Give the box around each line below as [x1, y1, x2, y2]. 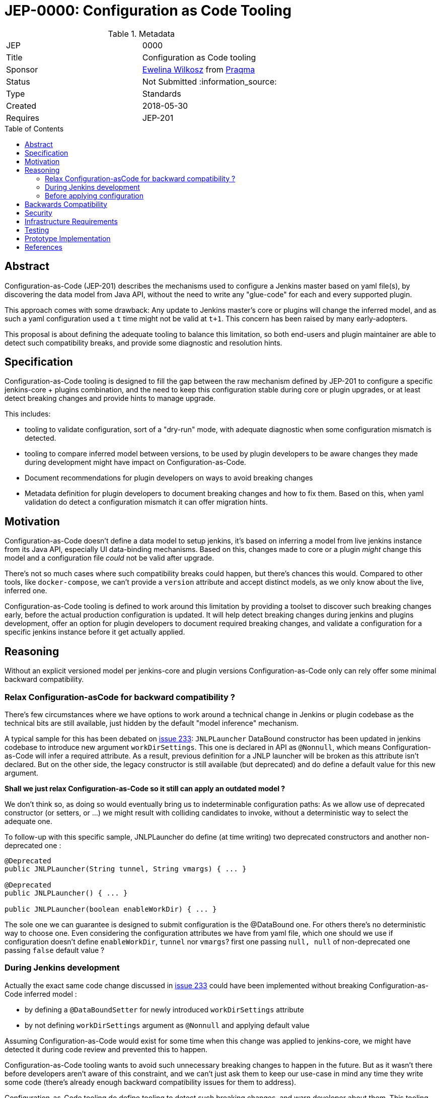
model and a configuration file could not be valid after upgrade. [5, 554, 214, 563]
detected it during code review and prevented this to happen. [5, 1045, 207, 1054]
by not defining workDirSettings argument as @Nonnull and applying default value [25, 1020, 310, 1030]
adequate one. [5, 816, 52, 826]
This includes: [5, 409, 51, 419]
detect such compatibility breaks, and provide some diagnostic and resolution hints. [5, 338, 282, 347]
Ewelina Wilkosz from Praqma [142, 64, 255, 75]
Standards [142, 88, 181, 99]
